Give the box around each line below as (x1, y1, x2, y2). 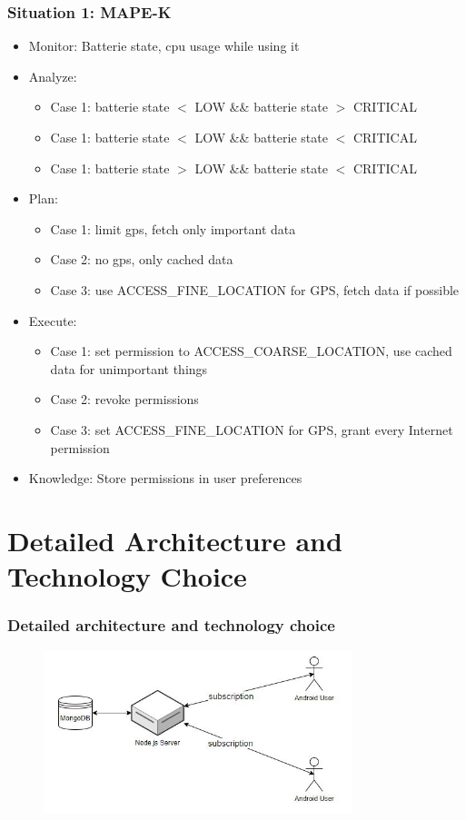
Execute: (28, 311, 77, 330)
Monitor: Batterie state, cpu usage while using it (28, 36, 300, 55)
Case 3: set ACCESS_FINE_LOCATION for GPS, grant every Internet (50, 420, 453, 439)
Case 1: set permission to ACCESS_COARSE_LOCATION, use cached (50, 341, 452, 361)
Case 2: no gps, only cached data (50, 250, 233, 269)
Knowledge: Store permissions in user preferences (28, 469, 302, 488)
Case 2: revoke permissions (50, 390, 199, 409)
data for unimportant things (50, 359, 208, 378)
